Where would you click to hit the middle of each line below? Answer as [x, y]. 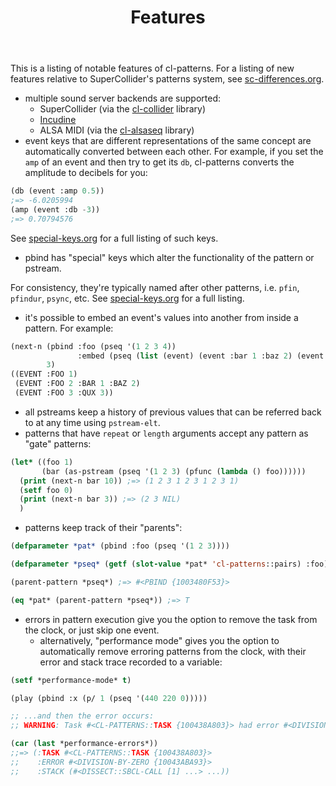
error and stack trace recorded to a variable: [131, 662]
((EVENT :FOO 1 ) [44, 374]
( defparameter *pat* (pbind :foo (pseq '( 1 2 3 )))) [120, 546]
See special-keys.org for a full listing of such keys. [114, 238]
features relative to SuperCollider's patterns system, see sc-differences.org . [167, 79]
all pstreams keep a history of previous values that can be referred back [173, 412]
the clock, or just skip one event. [92, 630]
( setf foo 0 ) [46, 490]
